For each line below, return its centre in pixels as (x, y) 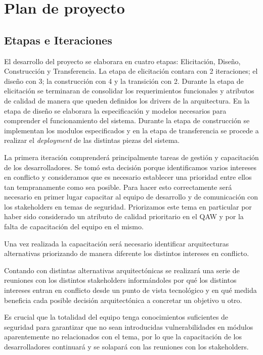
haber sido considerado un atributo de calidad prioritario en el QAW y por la (124, 216)
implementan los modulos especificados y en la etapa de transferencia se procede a (131, 130)
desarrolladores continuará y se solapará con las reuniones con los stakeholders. (126, 347)
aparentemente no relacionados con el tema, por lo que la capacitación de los (123, 337)
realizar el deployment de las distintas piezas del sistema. (92, 140)
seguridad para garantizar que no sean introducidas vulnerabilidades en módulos (129, 326)
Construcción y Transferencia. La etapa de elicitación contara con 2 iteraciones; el (131, 71)
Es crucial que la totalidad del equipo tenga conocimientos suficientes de (116, 317)
